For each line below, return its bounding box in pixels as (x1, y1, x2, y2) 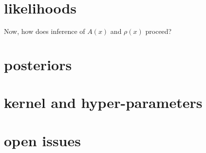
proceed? (145, 26, 172, 36)
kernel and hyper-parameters (4, 92, 203, 112)
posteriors (4, 54, 72, 74)
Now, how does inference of (4, 26, 85, 36)
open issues (4, 130, 81, 150)
